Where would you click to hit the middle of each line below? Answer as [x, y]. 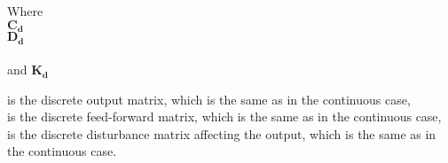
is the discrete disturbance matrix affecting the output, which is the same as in [222, 133]
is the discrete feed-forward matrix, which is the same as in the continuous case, [224, 116]
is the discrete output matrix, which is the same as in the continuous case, [209, 99]
